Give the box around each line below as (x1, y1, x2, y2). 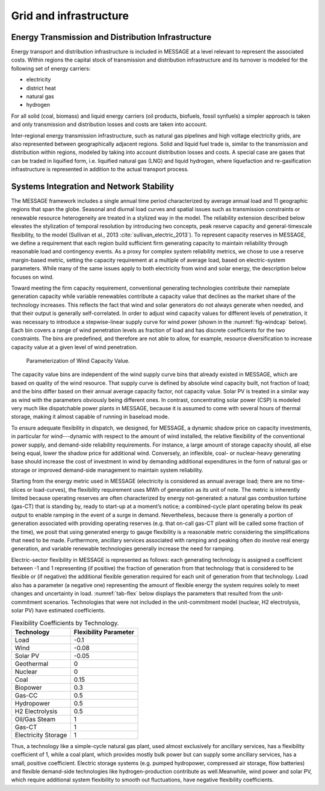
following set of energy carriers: (11, 65, 91, 72)
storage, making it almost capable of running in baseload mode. (11, 413, 170, 421)
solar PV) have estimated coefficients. (11, 607, 105, 614)
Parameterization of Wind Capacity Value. (26, 357, 130, 364)
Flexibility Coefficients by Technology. (11, 618, 120, 627)
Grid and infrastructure (11, 9, 129, 22)
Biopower (14, 683, 42, 691)
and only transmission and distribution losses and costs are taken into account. (11, 121, 208, 128)
